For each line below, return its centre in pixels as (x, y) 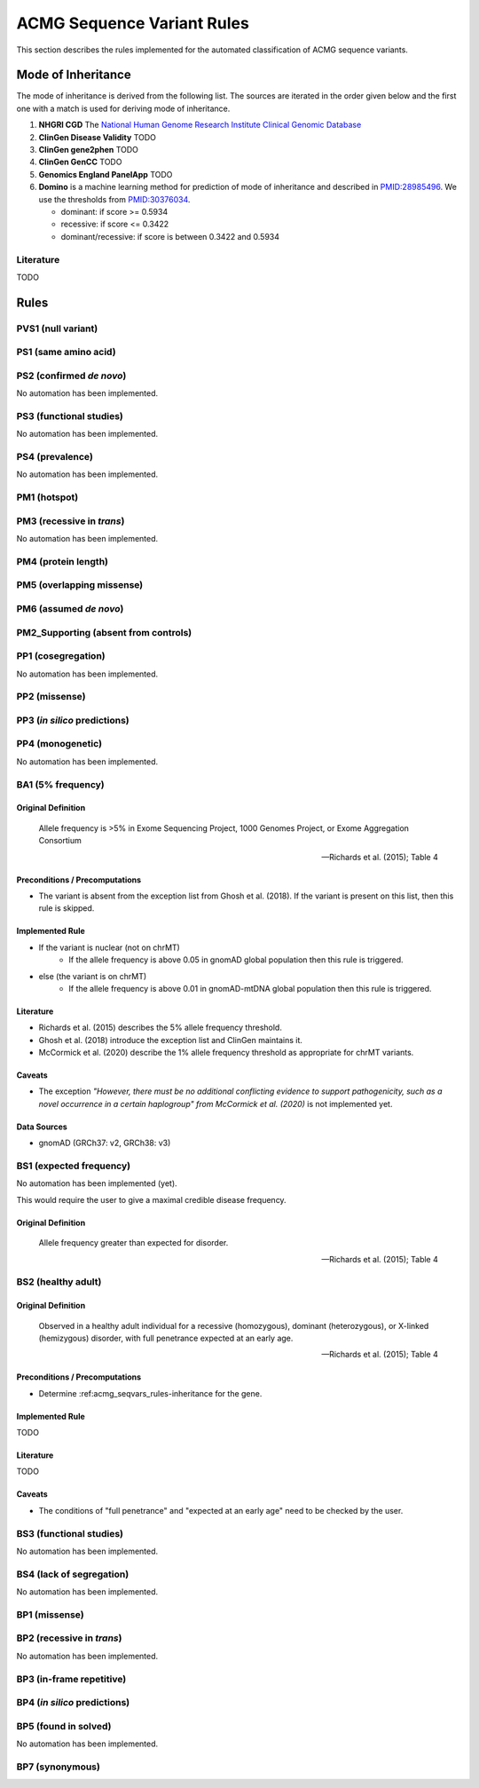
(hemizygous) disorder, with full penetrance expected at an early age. (166, 1338)
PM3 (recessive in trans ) (71, 521)
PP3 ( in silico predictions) (73, 720)
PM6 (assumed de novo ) (70, 609)
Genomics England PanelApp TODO (106, 174)
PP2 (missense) (51, 697)
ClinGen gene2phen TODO (89, 150)
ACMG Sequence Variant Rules (133, 23)
